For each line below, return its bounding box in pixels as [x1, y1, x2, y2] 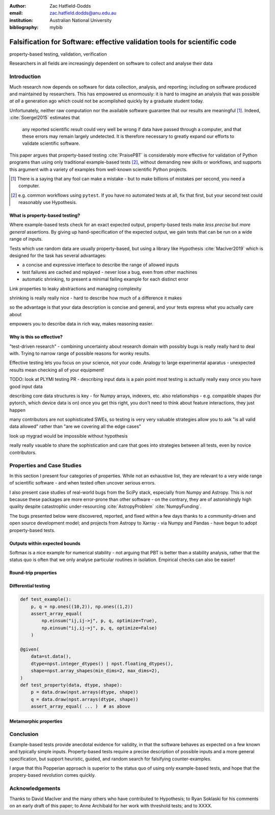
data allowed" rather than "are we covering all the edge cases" [9, 423, 142, 429]
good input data [9, 383, 43, 390]
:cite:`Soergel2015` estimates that [9, 115, 80, 121]
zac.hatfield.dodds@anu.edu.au [49, 10, 117, 16]
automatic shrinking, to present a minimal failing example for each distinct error [22, 276, 188, 283]
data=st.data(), [31, 653, 71, 659]
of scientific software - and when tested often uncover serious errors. [9, 480, 156, 486]
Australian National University [49, 17, 112, 23]
